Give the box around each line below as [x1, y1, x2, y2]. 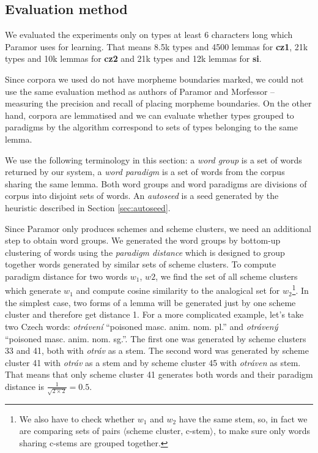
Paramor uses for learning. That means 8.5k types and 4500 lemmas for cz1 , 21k [5, 40, 308, 53]
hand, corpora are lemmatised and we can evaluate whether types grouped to [5, 108, 294, 121]
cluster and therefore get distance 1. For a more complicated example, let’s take [5, 308, 304, 321]
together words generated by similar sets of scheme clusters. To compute [5, 258, 276, 271]
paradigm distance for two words [5, 269, 128, 282]
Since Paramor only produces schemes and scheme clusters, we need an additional [5, 222, 311, 234]
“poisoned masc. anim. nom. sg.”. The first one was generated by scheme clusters [5, 332, 306, 345]
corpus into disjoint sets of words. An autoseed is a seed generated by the [5, 189, 279, 202]
